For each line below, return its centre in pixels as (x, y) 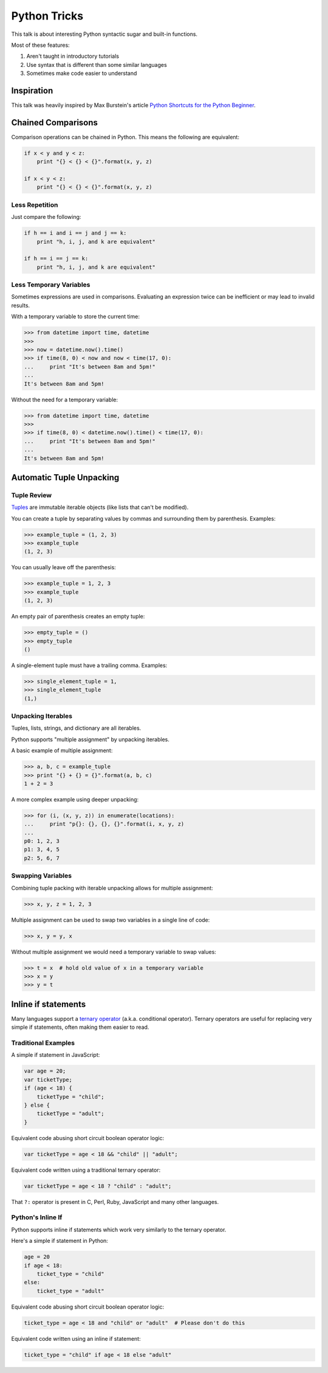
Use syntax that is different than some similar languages (97, 64)
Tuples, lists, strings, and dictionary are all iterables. (76, 728)
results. (21, 305)
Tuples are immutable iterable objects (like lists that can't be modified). (100, 507)
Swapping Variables (42, 876)
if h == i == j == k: (56, 259)
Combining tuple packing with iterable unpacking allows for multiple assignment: (112, 888)
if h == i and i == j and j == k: (75, 233)
